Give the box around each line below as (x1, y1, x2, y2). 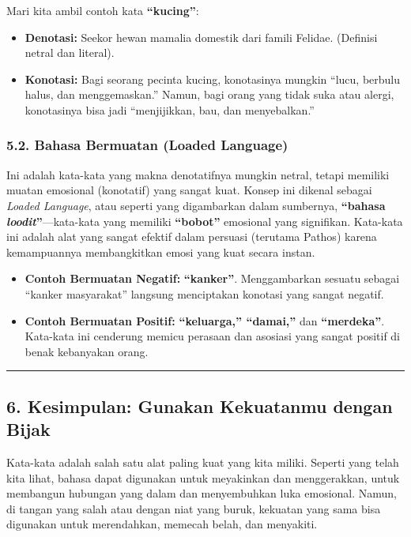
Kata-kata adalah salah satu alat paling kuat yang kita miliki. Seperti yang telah (6, 453, 399, 470)
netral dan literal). (25, 44, 115, 61)
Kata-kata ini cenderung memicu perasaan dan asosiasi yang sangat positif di (25, 328, 401, 344)
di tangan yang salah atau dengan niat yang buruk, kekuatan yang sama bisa (6, 500, 381, 516)
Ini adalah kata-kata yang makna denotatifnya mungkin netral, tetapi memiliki (6, 166, 390, 182)
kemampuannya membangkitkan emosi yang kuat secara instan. (6, 243, 315, 260)
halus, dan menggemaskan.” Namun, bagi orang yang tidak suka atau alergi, (25, 86, 394, 103)
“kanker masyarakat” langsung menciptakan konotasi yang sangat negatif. (25, 285, 384, 302)
